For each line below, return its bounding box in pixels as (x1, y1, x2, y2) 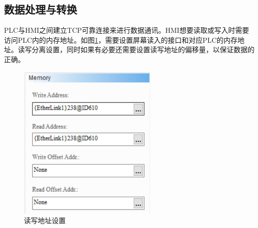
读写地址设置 (24, 215, 66, 226)
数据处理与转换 (4, 1, 77, 17)
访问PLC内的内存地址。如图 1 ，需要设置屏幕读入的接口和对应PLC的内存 (4, 34, 238, 45)
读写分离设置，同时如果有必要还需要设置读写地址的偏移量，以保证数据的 (17, 44, 255, 55)
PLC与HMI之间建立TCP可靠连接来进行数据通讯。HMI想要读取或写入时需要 (4, 25, 249, 35)
